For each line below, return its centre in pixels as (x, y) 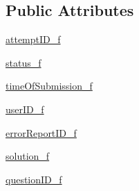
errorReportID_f (41, 132)
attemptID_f (33, 39)
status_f (24, 62)
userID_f (25, 109)
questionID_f (34, 179)
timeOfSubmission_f (49, 86)
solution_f (28, 156)
